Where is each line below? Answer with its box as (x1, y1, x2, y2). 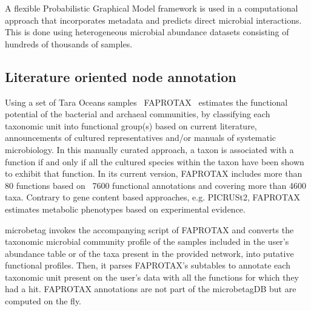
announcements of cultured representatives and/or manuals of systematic (5, 131, 276, 144)
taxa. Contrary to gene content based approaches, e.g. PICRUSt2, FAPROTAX (5, 191, 300, 203)
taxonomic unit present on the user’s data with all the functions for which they (5, 270, 299, 283)
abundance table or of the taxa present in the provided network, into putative (5, 247, 294, 259)
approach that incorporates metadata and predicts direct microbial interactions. (5, 13, 302, 26)
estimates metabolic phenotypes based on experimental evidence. (5, 202, 246, 215)
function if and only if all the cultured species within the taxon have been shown (5, 155, 304, 168)
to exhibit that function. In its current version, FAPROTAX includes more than (5, 167, 303, 180)
